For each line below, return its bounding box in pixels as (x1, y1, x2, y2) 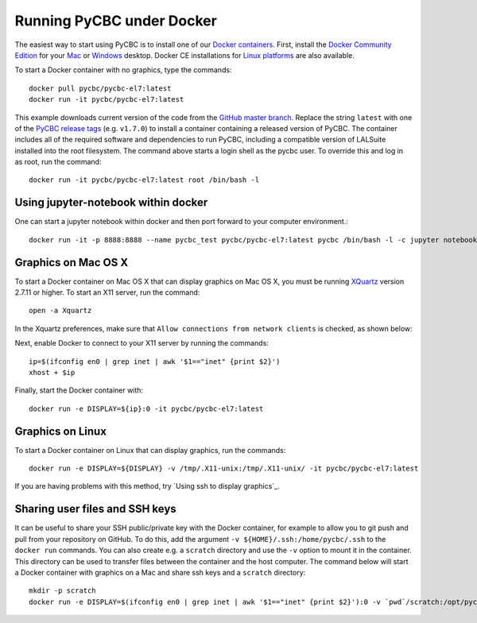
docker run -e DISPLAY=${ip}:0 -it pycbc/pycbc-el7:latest (29, 404, 264, 413)
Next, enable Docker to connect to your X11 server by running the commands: (14, 339, 270, 348)
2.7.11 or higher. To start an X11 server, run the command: (14, 288, 200, 297)
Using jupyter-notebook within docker (14, 195, 208, 210)
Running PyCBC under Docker (14, 12, 218, 29)
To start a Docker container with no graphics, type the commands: (14, 65, 232, 75)
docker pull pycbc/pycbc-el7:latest (29, 83, 172, 93)
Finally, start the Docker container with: (14, 385, 143, 395)
